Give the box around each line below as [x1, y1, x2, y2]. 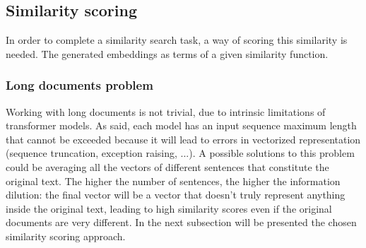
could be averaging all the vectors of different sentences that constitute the [6, 159, 329, 174]
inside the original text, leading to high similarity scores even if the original [6, 201, 332, 215]
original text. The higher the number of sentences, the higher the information [6, 173, 341, 188]
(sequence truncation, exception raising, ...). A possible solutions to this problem [6, 146, 355, 160]
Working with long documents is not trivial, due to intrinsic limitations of [6, 104, 326, 119]
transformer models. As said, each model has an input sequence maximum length [6, 118, 357, 133]
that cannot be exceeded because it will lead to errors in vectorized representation [6, 131, 361, 146]
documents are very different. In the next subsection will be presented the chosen [6, 215, 357, 230]
